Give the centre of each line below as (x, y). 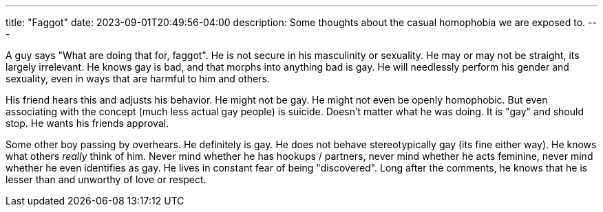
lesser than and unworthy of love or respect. (106, 179)
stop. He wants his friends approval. (87, 123)
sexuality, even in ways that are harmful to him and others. (138, 79)
